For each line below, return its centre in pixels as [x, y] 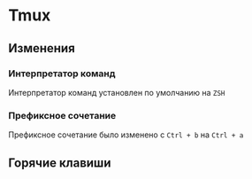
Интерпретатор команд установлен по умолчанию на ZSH [117, 92]
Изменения [42, 48]
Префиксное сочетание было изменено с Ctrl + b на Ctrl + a [126, 135]
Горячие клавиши [60, 163]
